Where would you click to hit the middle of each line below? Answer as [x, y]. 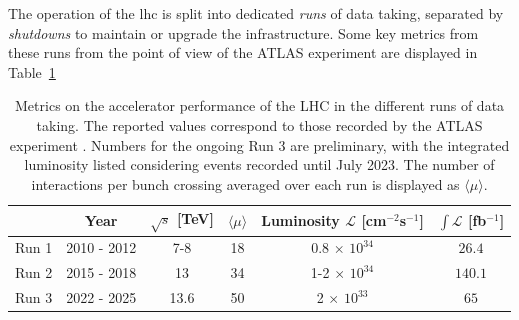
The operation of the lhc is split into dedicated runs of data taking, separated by [256, 13]
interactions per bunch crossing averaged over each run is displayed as [245, 183]
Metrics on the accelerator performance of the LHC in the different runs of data [260, 105]
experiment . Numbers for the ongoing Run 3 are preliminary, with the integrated [259, 144]
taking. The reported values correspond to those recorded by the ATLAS [259, 124]
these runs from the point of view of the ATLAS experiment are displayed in [243, 52]
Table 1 [32, 71]
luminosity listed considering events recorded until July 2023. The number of [259, 164]
